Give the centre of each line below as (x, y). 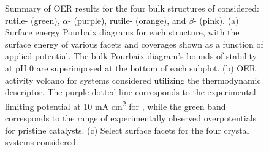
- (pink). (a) (216, 20)
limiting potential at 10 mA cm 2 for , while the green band (116, 105)
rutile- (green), (32, 20)
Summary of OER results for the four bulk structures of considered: (132, 8)
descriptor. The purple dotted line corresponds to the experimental (131, 92)
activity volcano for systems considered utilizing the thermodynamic (133, 80)
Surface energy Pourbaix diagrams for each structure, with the (122, 32)
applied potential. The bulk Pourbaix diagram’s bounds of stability (131, 56)
